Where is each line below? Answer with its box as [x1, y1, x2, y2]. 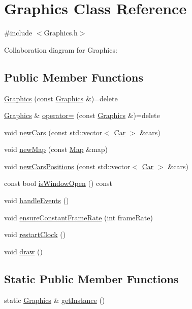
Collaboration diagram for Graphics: [4, 44, 117, 55]
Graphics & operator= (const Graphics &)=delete [4, 110, 160, 121]
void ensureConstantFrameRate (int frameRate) [4, 212, 153, 222]
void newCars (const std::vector [4, 127, 103, 137]
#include [4, 27, 33, 38]
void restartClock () [4, 229, 66, 240]
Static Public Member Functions [4, 271, 179, 286]
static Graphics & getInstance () [4, 294, 105, 305]
